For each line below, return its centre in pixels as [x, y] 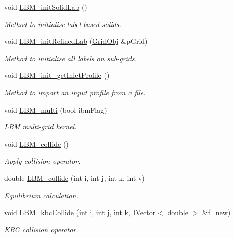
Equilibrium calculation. [41, 195]
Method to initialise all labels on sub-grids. [71, 58]
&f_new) [216, 212]
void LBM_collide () [36, 143]
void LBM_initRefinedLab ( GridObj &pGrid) [76, 41]
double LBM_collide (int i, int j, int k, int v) [74, 178]
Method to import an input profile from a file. [75, 92]
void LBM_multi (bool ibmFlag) [56, 109]
